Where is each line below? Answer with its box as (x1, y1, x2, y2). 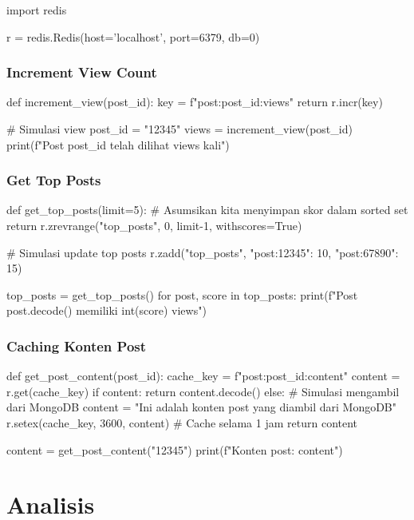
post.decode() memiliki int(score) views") (6, 302, 207, 319)
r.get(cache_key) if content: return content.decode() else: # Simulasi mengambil (6, 383, 400, 399)
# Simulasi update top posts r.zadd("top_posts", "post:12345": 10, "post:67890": (6, 244, 399, 260)
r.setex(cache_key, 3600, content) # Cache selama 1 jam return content (6, 414, 358, 431)
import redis (6, 2, 67, 18)
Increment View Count (6, 62, 157, 82)
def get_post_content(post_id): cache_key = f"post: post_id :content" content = (6, 367, 400, 384)
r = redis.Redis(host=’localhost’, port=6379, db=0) (6, 28, 260, 45)
